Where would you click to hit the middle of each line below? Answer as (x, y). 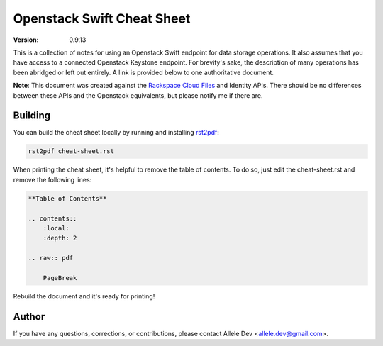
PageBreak (60, 278)
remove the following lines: (52, 179)
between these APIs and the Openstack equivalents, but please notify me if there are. (138, 95)
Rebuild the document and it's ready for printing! (84, 296)
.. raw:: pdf (51, 258)
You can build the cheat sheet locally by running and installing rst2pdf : (116, 133)
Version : (26, 40)
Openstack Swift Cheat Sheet (102, 18)
